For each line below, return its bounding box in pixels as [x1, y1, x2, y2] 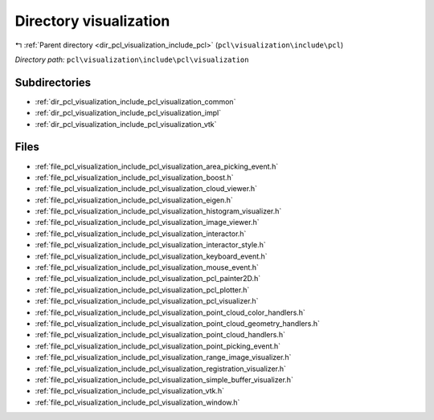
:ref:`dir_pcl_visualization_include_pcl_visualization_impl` [35, 108, 221, 118]
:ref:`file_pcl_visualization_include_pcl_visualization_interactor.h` [35, 229, 247, 239]
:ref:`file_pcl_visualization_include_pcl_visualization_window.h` [35, 398, 240, 407]
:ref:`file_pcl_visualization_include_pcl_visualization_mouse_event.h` [35, 263, 259, 272]
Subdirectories [14, 75, 92, 89]
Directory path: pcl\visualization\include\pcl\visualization [14, 55, 249, 64]
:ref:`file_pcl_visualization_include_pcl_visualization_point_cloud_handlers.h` [35, 330, 285, 340]
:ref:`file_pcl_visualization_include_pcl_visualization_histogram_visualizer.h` [35, 206, 282, 216]
